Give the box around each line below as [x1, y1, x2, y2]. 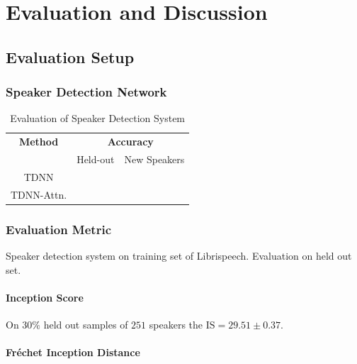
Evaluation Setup [6, 45, 135, 67]
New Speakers [124, 152, 185, 167]
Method [18, 134, 59, 149]
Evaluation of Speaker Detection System [10, 111, 186, 126]
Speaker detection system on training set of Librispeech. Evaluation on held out [6, 248, 352, 263]
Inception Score [6, 289, 84, 304]
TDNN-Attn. [11, 187, 67, 202]
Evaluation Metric [6, 220, 112, 238]
